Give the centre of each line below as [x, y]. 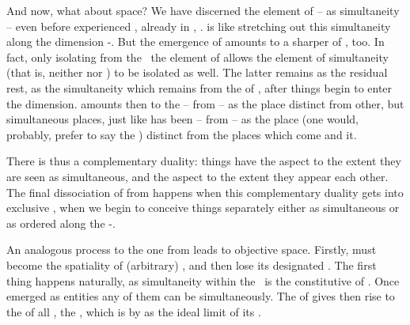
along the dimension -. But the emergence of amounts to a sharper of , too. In [196, 42]
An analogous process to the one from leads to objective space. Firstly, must [192, 249]
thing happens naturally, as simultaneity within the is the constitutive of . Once [203, 280]
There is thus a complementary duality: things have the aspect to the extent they [204, 161]
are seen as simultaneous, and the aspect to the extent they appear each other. [197, 176]
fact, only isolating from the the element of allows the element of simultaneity [197, 57]
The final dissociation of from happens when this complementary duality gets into [205, 192]
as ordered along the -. [61, 223]
